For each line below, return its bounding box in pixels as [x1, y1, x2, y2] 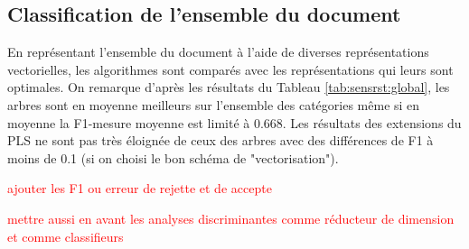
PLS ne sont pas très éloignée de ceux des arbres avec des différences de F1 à [7, 131, 434, 150]
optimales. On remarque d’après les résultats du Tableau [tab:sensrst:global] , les [7, 78, 450, 97]
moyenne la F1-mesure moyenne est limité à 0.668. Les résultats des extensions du [7, 113, 462, 132]
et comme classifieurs [7, 226, 124, 245]
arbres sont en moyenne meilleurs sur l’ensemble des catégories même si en [7, 95, 420, 114]
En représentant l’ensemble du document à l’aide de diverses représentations [7, 42, 429, 61]
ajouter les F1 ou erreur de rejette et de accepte [7, 179, 272, 198]
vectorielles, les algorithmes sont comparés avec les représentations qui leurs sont [7, 60, 454, 78]
